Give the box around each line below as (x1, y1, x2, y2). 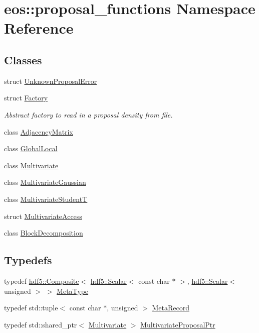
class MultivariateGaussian (4, 177, 86, 187)
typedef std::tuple (4, 302, 58, 313)
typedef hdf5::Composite (4, 275, 79, 286)
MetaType (57, 285, 89, 296)
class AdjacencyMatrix (4, 126, 73, 137)
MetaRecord (152, 302, 189, 313)
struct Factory (4, 92, 48, 103)
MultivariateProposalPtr (140, 319, 215, 329)
